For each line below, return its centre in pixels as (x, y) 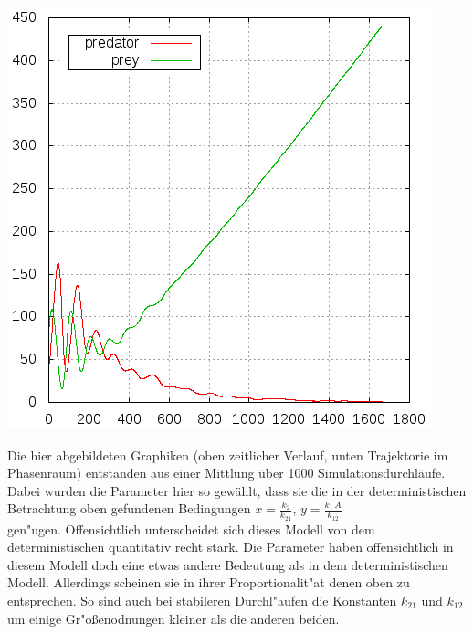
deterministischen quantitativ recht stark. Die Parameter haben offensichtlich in (231, 547)
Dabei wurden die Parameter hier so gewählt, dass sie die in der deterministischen (237, 490)
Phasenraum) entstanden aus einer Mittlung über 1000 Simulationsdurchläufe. (226, 473)
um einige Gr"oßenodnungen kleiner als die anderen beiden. (173, 618)
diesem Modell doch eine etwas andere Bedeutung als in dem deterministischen (228, 564)
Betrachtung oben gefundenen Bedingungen (129, 508)
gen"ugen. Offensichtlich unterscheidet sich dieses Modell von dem (191, 528)
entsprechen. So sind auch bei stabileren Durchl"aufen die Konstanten (202, 600)
